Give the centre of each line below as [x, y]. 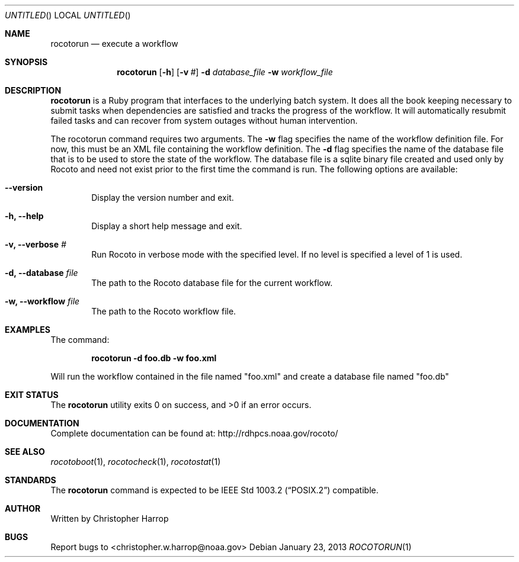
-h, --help [24, 216]
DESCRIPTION [33, 90]
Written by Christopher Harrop [110, 518]
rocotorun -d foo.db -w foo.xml [154, 358]
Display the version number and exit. [163, 197]
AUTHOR [23, 508]
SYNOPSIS [26, 62]
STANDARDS [31, 480]
